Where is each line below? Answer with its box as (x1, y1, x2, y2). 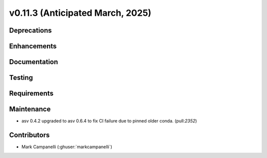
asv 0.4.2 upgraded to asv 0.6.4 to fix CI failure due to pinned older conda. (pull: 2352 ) (21, 118, 197, 124)
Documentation (9, 58, 58, 66)
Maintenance (9, 105, 51, 114)
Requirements (9, 89, 54, 98)
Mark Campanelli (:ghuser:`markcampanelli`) (21, 144, 112, 150)
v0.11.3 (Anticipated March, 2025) (9, 7, 152, 18)
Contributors (9, 131, 50, 139)
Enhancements (9, 42, 57, 50)
